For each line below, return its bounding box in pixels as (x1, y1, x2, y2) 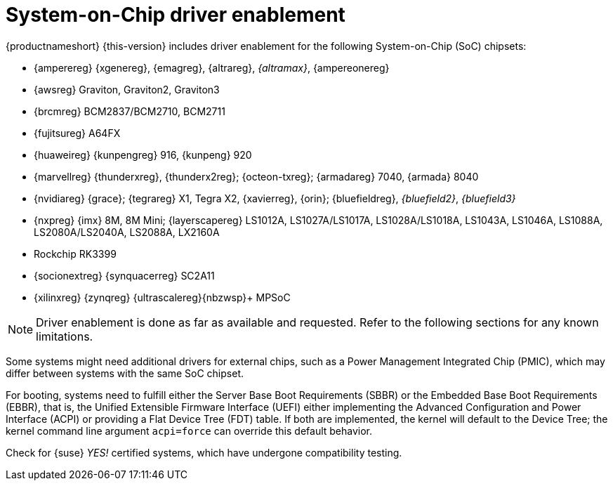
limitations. (36, 329, 93, 343)
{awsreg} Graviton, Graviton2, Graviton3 (34, 83, 220, 96)
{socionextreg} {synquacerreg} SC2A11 (34, 269, 215, 282)
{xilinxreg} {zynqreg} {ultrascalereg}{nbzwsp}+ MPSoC (34, 291, 291, 303)
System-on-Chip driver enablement (6, 3, 345, 27)
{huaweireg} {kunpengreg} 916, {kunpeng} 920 (34, 148, 252, 161)
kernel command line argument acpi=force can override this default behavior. (6, 424, 373, 437)
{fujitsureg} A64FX (34, 126, 121, 139)
